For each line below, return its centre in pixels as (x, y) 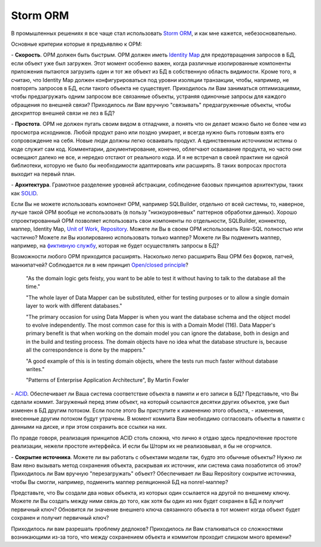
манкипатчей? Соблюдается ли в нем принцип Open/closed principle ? (100, 265)
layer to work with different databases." (74, 306)
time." (33, 287)
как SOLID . (24, 193)
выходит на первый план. (43, 174)
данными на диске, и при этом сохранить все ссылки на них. (89, 427)
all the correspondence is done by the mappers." (86, 350)
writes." (35, 369)
